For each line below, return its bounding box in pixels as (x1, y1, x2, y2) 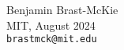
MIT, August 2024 (6, 16, 96, 33)
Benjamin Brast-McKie (6, 2, 118, 17)
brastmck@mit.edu (6, 34, 97, 45)
